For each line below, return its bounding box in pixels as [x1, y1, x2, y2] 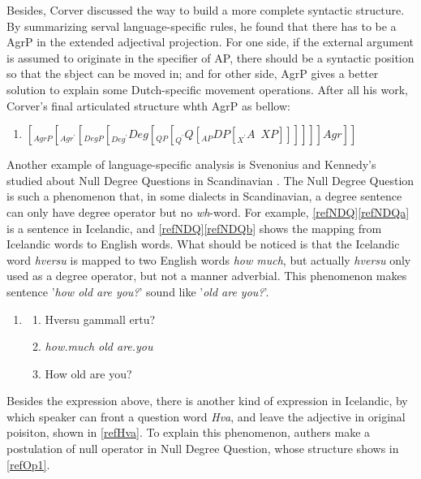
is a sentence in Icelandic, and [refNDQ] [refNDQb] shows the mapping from [6, 219, 382, 236]
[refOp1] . [6, 455, 50, 473]
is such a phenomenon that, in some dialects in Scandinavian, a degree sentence [6, 188, 402, 205]
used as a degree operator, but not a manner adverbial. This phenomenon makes [6, 267, 407, 284]
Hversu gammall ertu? [45, 310, 156, 327]
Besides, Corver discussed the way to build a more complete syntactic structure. [6, 2, 405, 18]
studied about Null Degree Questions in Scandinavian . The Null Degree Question [6, 171, 415, 188]
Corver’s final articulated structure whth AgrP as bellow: [6, 97, 290, 114]
